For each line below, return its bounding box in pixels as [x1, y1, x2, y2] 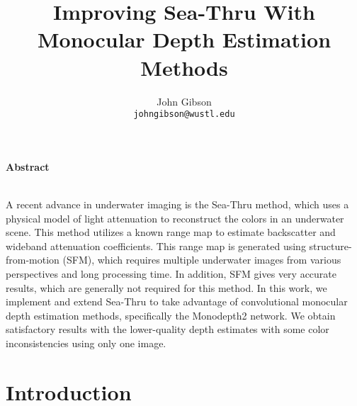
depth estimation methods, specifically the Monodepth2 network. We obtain [6, 308, 336, 322]
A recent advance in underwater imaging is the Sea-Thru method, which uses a [6, 196, 349, 211]
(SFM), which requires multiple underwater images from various [62, 252, 341, 267]
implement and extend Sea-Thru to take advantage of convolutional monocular [6, 294, 348, 309]
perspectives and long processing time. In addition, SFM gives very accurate [6, 266, 337, 281]
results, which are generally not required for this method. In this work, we [6, 280, 327, 295]
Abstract [6, 159, 50, 174]
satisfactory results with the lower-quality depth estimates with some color [6, 322, 329, 337]
